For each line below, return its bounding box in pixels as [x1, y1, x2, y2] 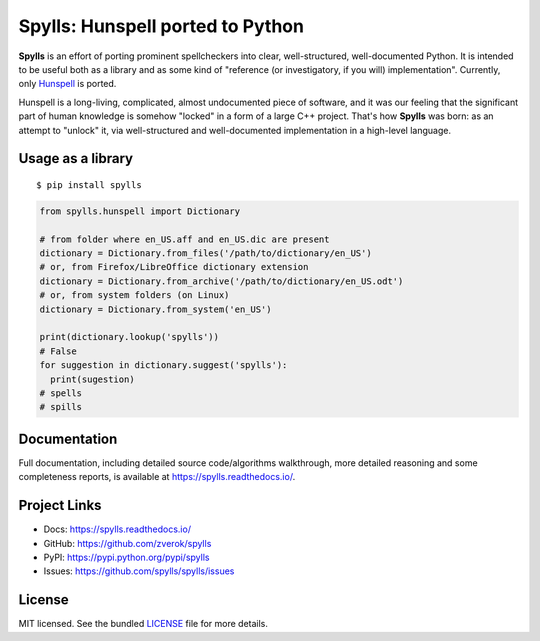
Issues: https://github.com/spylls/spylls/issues [43, 565, 235, 577]
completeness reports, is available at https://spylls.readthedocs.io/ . [18, 471, 296, 483]
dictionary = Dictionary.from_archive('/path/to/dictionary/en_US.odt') [39, 275, 404, 287]
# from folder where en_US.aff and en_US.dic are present [39, 233, 330, 245]
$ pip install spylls [36, 179, 142, 190]
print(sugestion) [50, 373, 135, 385]
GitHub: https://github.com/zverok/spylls [43, 537, 212, 549]
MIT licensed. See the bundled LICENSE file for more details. [18, 618, 269, 630]
